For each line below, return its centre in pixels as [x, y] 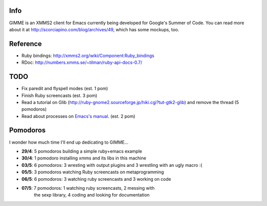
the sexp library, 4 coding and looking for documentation [92, 195]
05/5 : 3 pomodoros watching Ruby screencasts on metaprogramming [93, 172]
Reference [25, 44]
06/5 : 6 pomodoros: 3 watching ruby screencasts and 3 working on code [96, 179]
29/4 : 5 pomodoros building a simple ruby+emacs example [82, 151]
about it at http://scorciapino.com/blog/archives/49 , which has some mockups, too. [94, 29]
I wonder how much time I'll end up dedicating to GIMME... [69, 142]
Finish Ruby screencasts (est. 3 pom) [59, 95]
